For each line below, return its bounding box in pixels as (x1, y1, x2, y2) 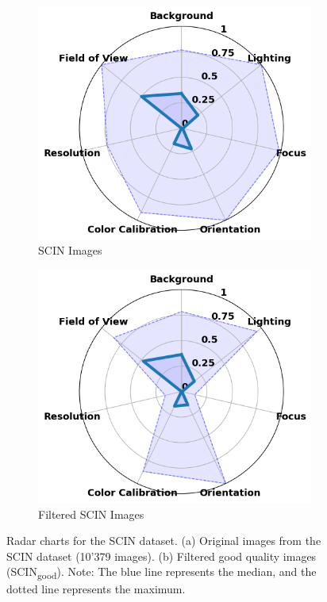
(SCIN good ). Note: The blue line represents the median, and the (6, 563, 317, 582)
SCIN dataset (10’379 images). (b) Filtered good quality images (6, 547, 317, 564)
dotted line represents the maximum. (6, 581, 186, 597)
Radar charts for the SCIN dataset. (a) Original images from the (6, 532, 321, 549)
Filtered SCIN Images (38, 505, 144, 522)
